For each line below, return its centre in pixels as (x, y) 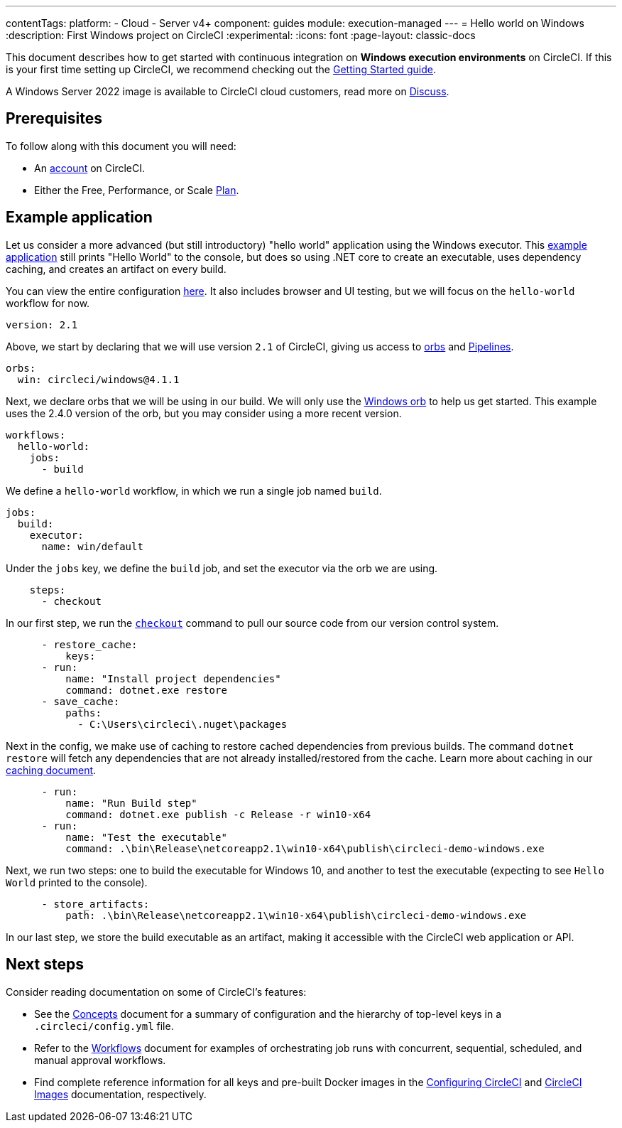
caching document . (51, 770)
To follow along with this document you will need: (121, 146)
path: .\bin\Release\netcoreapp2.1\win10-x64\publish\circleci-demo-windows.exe (296, 915)
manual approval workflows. (100, 1060)
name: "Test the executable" (146, 837)
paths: (83, 713)
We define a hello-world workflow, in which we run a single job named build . (194, 490)
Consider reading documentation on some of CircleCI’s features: (156, 992)
